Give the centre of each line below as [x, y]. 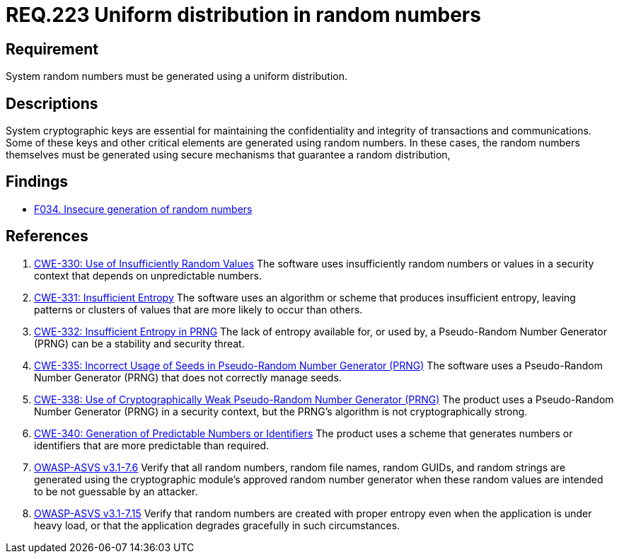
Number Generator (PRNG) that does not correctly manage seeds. [188, 377]
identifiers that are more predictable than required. [152, 445]
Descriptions [52, 103]
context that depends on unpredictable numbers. [148, 275]
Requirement [52, 49]
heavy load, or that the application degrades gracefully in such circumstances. [217, 525]
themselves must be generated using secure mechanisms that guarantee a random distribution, [228, 155]
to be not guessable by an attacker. [116, 491]
